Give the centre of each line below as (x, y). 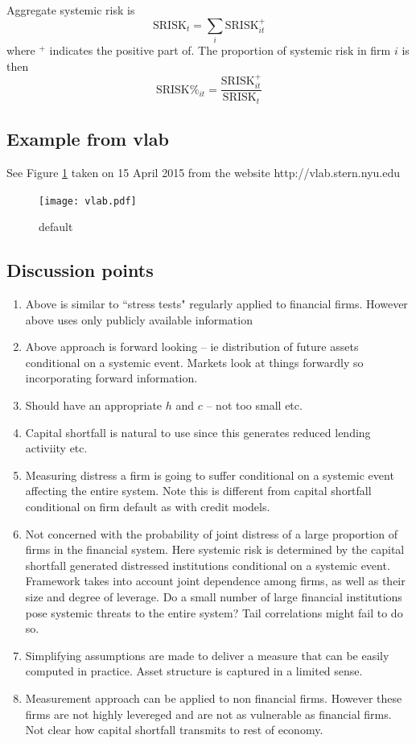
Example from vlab (88, 139)
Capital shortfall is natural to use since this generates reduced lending (198, 432)
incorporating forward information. (111, 378)
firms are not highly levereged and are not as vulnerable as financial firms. (208, 714)
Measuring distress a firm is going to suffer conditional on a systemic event (210, 475)
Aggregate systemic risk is (71, 10)
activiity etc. (56, 448)
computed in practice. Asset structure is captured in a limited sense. (194, 671)
